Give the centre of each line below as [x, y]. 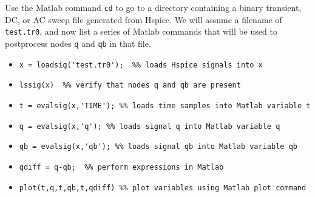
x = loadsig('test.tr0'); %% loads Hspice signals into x [141, 65]
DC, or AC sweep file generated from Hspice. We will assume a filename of [144, 19]
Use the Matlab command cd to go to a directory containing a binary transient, [153, 7]
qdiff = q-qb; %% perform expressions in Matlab [121, 167]
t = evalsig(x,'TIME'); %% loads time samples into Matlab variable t [165, 105]
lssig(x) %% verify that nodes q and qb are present [130, 85]
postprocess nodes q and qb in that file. [78, 43]
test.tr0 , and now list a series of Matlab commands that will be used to [141, 31]
